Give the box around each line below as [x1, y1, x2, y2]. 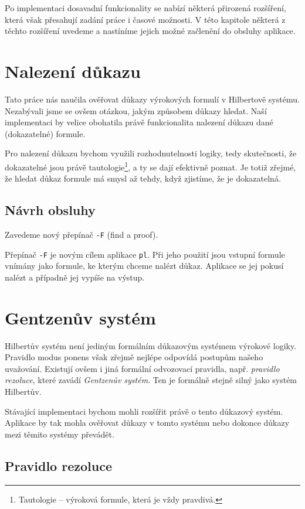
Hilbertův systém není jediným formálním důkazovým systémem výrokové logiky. [5, 339, 297, 351]
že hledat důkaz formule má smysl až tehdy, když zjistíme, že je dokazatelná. [5, 172, 281, 185]
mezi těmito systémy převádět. [5, 428, 114, 440]
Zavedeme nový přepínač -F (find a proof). [5, 228, 158, 240]
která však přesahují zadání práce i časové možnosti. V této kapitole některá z [5, 13, 286, 25]
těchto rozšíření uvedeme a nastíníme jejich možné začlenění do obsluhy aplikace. [5, 25, 296, 37]
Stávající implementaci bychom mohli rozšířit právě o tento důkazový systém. [5, 405, 283, 417]
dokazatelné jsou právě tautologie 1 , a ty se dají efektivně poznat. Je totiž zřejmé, [5, 159, 296, 173]
